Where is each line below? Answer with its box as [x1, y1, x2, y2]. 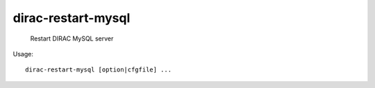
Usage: [12, 49, 34, 58]
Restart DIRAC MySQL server [30, 34, 114, 43]
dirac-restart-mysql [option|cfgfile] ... [25, 66, 172, 74]
